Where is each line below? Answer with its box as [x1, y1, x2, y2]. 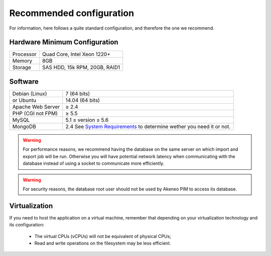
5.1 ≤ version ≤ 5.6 [65, 116, 109, 123]
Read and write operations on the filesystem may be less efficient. [34, 240, 171, 246]
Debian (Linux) [12, 90, 47, 97]
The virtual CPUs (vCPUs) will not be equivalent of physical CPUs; [34, 233, 172, 239]
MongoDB [12, 123, 36, 130]
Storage [12, 64, 31, 71]
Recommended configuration [9, 8, 134, 19]
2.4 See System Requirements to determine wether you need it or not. [65, 123, 231, 130]
